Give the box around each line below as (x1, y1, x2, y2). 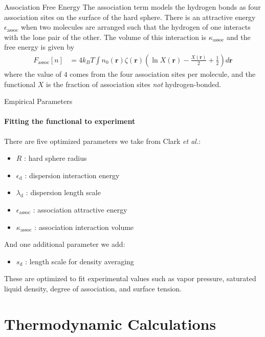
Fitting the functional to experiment (4, 116, 136, 127)
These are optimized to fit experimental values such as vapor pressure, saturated (4, 273, 256, 284)
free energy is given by (4, 41, 75, 52)
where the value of (4, 69, 62, 79)
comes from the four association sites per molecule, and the (70, 69, 256, 79)
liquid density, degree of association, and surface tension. (4, 283, 182, 293)
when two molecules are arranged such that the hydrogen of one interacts (21, 22, 251, 32)
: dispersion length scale (26, 187, 101, 198)
